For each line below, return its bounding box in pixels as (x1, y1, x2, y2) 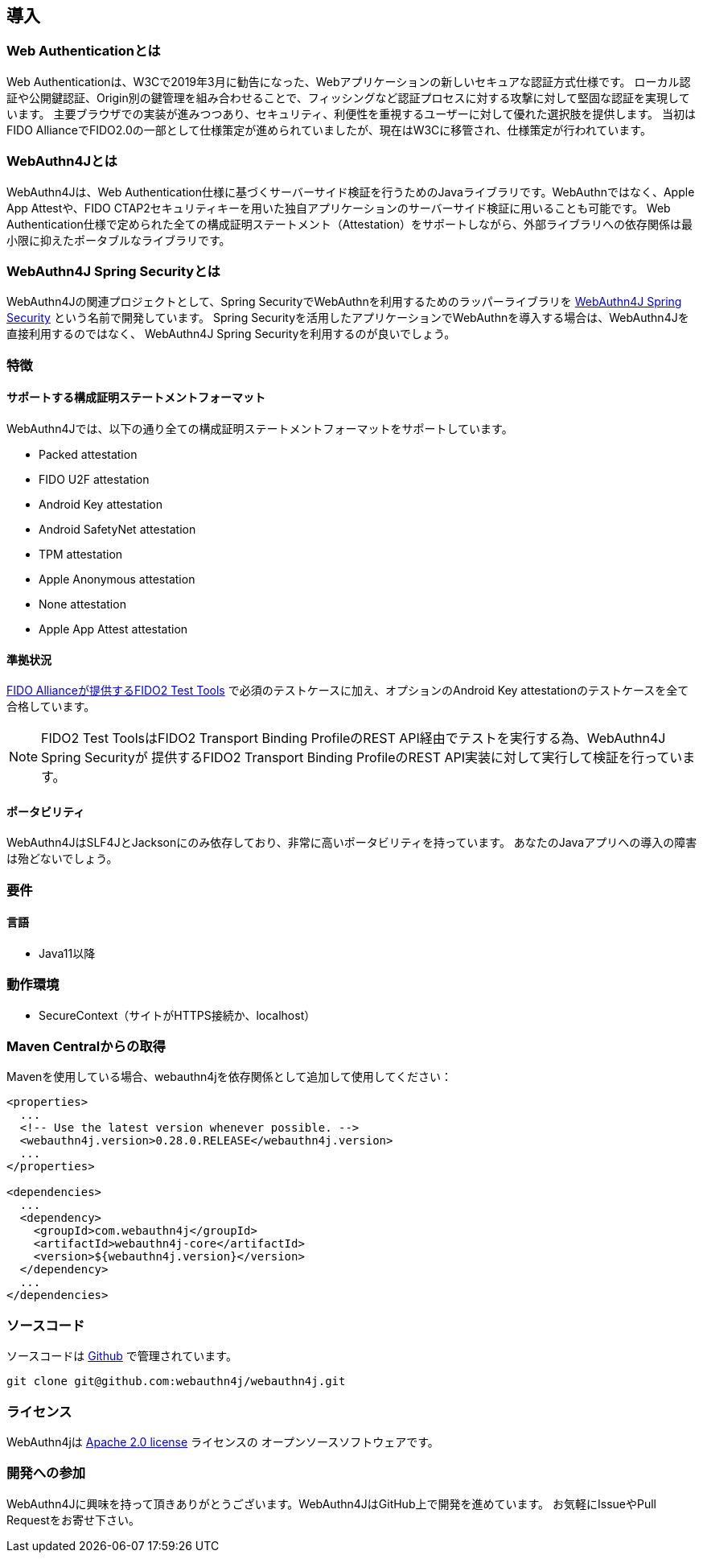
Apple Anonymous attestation (39, 571, 195, 586)
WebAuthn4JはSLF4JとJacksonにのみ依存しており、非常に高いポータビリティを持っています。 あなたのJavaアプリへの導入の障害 (6, 835, 697, 850)
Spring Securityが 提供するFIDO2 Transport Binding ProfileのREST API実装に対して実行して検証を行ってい (41, 749, 683, 766)
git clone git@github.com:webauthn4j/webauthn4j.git (6, 1375, 346, 1388)
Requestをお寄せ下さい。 (6, 1512, 140, 1527)
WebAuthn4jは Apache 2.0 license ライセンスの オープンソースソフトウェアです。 (6, 1434, 439, 1449)
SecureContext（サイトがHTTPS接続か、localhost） (39, 1008, 316, 1022)
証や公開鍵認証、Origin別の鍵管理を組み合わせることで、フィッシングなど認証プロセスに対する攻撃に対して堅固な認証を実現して (6, 90, 690, 105)
